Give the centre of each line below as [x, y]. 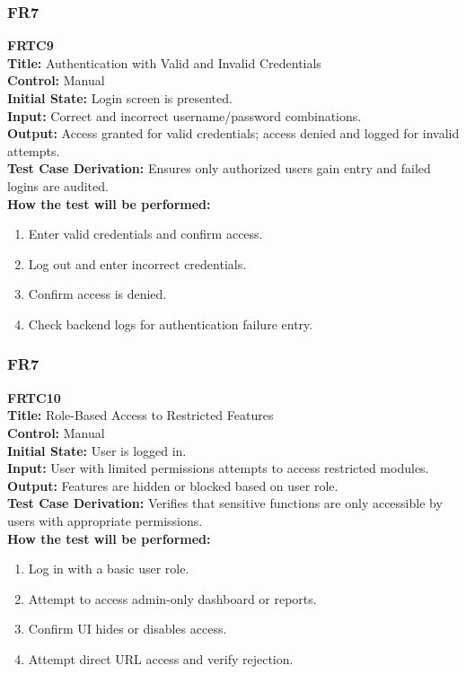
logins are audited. [58, 185]
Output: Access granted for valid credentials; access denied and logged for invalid [233, 133]
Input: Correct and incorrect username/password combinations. [185, 115]
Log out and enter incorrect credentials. [137, 263]
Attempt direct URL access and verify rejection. [161, 658]
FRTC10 [34, 397]
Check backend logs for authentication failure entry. [171, 324]
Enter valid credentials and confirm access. [145, 234]
